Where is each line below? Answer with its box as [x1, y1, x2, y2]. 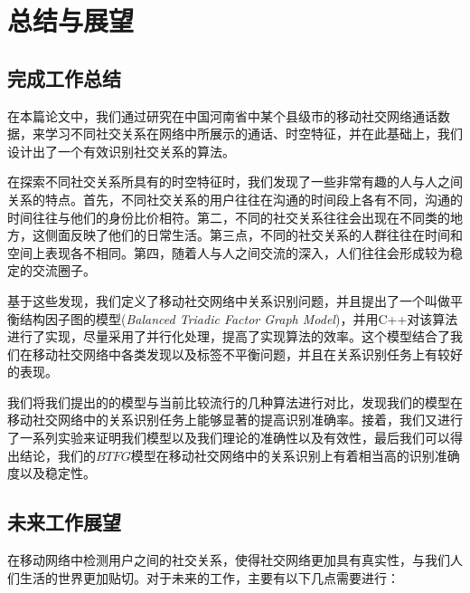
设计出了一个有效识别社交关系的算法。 [7, 141, 235, 160]
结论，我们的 [19, 445, 96, 464]
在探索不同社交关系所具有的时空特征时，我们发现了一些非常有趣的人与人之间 [7, 172, 463, 191]
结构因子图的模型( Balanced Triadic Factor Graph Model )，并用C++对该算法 [19, 309, 458, 328]
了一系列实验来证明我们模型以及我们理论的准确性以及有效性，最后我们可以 [7, 428, 450, 447]
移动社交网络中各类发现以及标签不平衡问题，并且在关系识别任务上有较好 [32, 344, 463, 363]
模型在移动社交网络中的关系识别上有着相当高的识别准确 [130, 445, 460, 464]
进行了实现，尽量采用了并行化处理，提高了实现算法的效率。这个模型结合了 [7, 327, 450, 346]
